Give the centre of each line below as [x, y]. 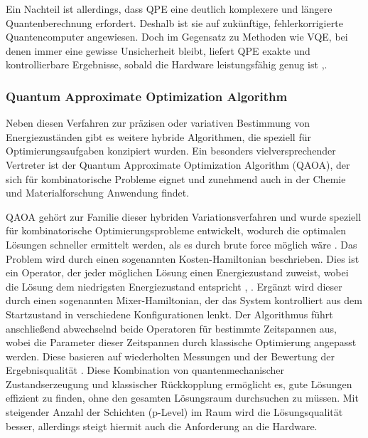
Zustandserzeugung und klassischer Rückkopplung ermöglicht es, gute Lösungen [179, 384]
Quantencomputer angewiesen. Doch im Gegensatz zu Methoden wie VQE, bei [177, 37]
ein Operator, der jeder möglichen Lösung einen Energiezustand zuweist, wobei [177, 272]
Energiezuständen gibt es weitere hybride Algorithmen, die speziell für [158, 136]
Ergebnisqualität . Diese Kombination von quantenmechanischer [145, 370]
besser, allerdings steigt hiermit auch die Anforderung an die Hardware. [162, 426]
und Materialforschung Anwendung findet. [98, 193]
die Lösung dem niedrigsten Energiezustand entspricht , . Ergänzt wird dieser [174, 286]
